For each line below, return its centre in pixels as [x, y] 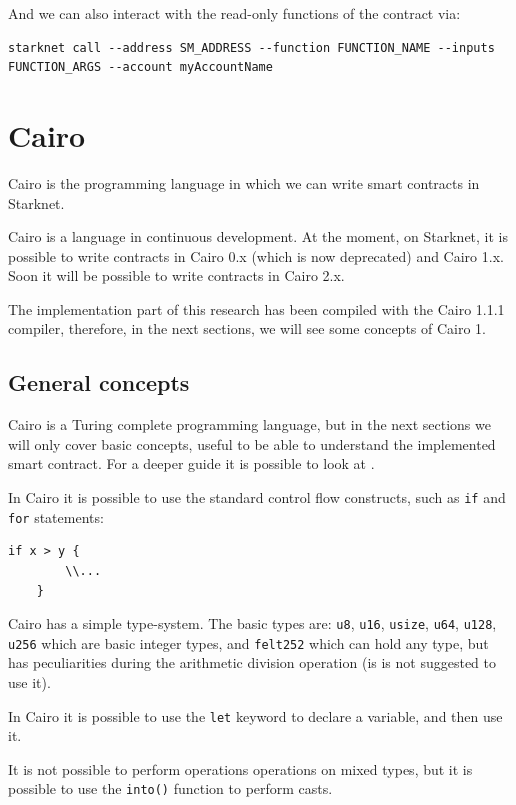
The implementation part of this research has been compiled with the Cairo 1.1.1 [256, 308]
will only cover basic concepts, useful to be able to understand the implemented [252, 443]
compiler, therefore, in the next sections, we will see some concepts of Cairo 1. [247, 328]
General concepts [99, 382]
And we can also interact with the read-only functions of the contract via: [234, 13]
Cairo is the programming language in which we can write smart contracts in [244, 182]
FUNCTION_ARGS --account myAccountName [140, 67]
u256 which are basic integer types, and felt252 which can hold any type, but [248, 642]
